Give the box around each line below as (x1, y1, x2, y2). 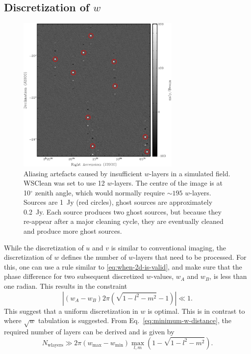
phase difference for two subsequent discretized (4, 271, 144, 281)
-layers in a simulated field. (149, 168, 230, 178)
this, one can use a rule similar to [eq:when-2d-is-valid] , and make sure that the (4, 261, 242, 272)
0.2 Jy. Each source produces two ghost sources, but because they (24, 206, 222, 217)
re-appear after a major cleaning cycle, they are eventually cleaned (24, 216, 224, 226)
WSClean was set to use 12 (24, 178, 105, 188)
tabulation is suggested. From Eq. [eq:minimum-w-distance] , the (38, 315, 231, 326)
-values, (151, 271, 174, 281)
